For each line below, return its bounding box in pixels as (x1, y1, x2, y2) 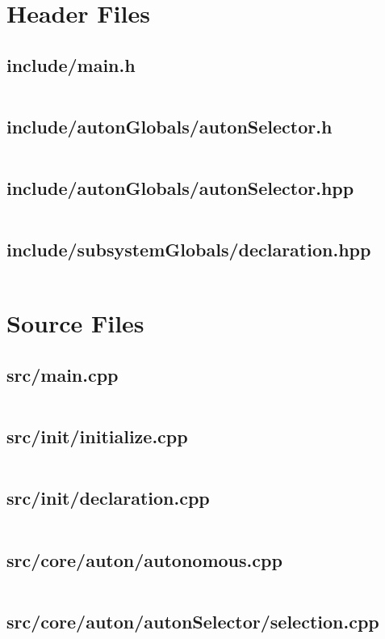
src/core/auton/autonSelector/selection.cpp (6, 608, 379, 633)
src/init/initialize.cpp (6, 424, 188, 449)
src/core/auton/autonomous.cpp (6, 547, 282, 572)
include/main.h (6, 52, 136, 77)
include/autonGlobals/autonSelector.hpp (6, 176, 354, 201)
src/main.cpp (6, 362, 119, 387)
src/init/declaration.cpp (6, 485, 210, 510)
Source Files (6, 307, 144, 340)
